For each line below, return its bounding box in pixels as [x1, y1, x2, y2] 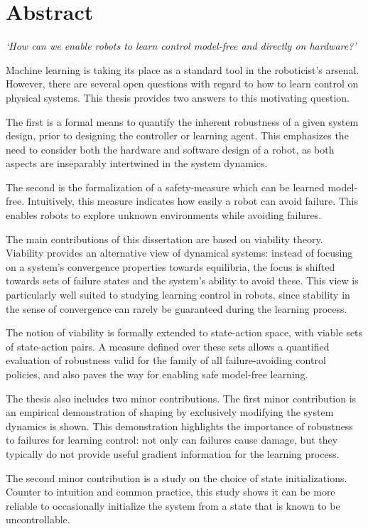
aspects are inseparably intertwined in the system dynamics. [6, 156, 268, 171]
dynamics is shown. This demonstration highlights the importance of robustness [6, 418, 353, 433]
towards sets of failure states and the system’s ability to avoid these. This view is [6, 273, 359, 288]
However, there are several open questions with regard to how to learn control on [6, 76, 359, 91]
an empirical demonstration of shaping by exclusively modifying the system [6, 405, 334, 420]
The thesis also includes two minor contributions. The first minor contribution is [6, 390, 357, 405]
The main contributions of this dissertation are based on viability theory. [6, 231, 323, 246]
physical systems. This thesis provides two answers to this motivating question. [6, 90, 350, 105]
